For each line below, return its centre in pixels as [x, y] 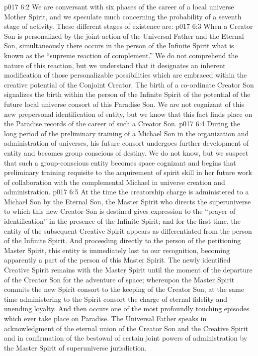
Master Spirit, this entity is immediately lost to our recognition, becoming [117, 250]
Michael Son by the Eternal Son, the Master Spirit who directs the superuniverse [128, 201]
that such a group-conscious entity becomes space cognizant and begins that [120, 162]
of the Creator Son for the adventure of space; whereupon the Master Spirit [119, 279]
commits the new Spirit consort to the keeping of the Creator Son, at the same [124, 289]
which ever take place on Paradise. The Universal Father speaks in [105, 318]
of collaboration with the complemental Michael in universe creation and [115, 182]
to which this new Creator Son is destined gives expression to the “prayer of [120, 211]
